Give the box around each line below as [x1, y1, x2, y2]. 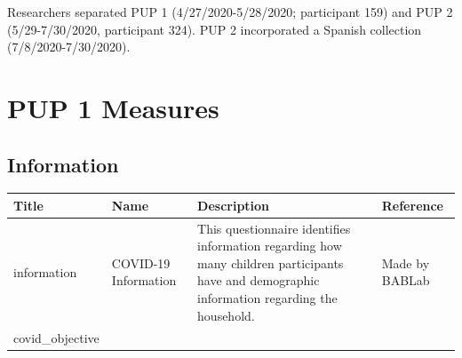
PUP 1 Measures [7, 89, 219, 125]
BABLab [381, 271, 430, 290]
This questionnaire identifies [197, 219, 351, 237]
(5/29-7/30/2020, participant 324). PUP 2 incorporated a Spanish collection [7, 20, 422, 38]
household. [197, 306, 255, 324]
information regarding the [197, 289, 338, 307]
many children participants [197, 253, 344, 272]
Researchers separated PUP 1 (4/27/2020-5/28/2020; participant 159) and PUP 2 [7, 3, 453, 20]
